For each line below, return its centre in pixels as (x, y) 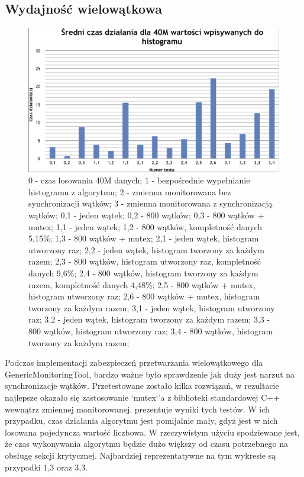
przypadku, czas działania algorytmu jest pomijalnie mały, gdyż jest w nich (141, 420)
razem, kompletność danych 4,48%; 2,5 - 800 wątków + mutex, (142, 284)
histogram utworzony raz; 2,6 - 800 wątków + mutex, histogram (144, 296)
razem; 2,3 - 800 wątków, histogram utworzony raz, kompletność (145, 261)
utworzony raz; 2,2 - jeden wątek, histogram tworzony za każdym (146, 249)
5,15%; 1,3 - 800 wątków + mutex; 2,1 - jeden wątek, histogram (144, 238)
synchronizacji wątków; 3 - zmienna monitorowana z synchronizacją (151, 203)
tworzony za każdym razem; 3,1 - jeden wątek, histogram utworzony (152, 307)
